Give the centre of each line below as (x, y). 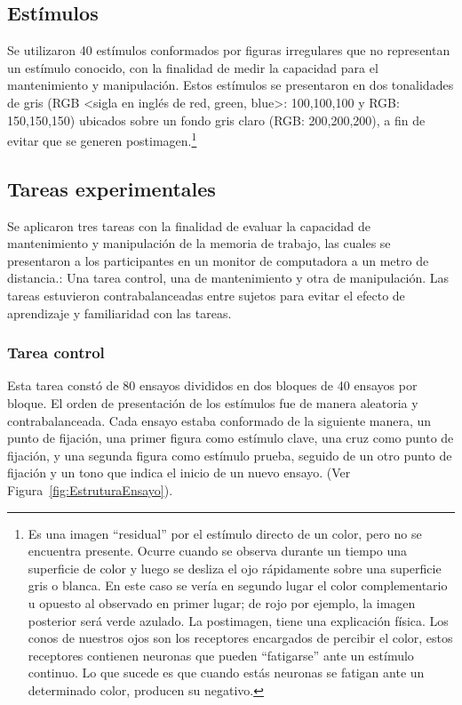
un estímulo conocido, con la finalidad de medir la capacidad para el (193, 67)
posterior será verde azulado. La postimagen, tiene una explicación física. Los (238, 620)
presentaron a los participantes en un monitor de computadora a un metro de (218, 260)
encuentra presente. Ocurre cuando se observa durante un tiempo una (218, 551)
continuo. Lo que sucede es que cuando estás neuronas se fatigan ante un (226, 673)
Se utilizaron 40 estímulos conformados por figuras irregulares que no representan (229, 50)
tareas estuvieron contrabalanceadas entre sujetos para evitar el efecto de (206, 295)
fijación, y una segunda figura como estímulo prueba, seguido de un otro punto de (230, 455)
